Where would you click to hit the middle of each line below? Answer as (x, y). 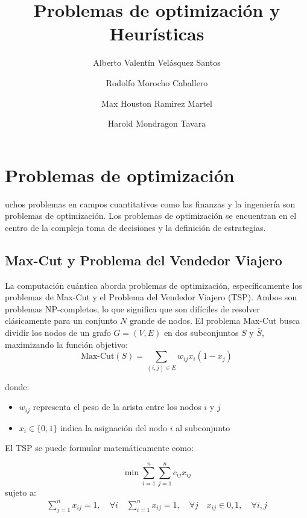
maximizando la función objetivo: (66, 344)
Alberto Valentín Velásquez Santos (157, 62)
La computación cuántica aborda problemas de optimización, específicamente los (153, 285)
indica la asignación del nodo (114, 427)
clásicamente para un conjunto (61, 321)
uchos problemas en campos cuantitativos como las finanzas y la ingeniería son (150, 204)
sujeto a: (21, 492)
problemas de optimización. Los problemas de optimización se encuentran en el (151, 216)
